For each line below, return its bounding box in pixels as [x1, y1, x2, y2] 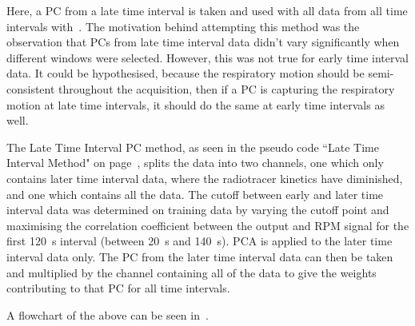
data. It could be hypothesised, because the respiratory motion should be [6, 65, 365, 81]
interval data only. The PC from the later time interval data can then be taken [6, 248, 393, 264]
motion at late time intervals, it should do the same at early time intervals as [6, 96, 385, 113]
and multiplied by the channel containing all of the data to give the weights [6, 264, 377, 280]
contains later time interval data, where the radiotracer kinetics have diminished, [6, 169, 403, 186]
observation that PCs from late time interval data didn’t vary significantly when [6, 34, 400, 50]
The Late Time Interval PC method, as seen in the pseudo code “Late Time [6, 138, 379, 155]
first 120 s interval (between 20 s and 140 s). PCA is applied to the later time [6, 233, 393, 249]
